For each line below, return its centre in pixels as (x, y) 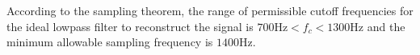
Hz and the (378, 26)
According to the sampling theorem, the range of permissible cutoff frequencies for (210, 10)
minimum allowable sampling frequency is (110, 42)
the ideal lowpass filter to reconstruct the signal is (130, 26)
